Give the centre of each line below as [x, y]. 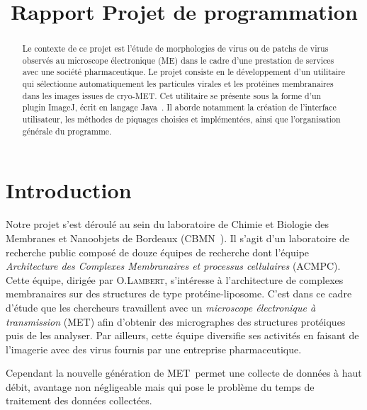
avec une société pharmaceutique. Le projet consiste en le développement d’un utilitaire [184, 72]
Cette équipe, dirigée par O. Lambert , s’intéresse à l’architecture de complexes [175, 279]
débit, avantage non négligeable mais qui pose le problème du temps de [160, 386]
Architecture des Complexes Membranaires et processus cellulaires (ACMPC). [173, 266]
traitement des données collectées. [79, 400]
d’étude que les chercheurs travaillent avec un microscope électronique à [161, 307]
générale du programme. [67, 131]
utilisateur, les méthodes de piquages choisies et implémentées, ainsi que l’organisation [181, 119]
